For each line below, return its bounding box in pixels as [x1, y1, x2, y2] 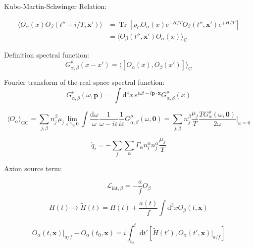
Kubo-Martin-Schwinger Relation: [4, 1, 107, 11]
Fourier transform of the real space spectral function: [4, 77, 165, 87]
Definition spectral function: [4, 50, 89, 60]
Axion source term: [4, 163, 62, 174]
